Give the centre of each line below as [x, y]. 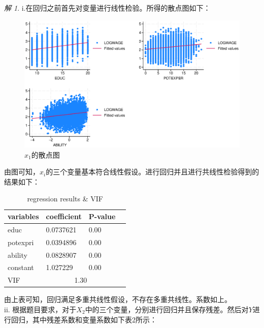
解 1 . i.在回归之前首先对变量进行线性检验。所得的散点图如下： [107, 8]
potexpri [21, 242]
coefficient [64, 216]
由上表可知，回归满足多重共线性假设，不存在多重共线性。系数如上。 [118, 299]
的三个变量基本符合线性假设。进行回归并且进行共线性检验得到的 [153, 172]
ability [18, 255]
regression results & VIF [65, 199]
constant [21, 267]
